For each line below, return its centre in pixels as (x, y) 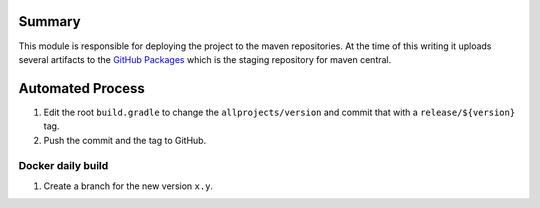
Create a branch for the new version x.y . (128, 186)
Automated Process (81, 88)
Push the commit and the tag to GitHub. (125, 140)
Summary (49, 21)
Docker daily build (63, 166)
